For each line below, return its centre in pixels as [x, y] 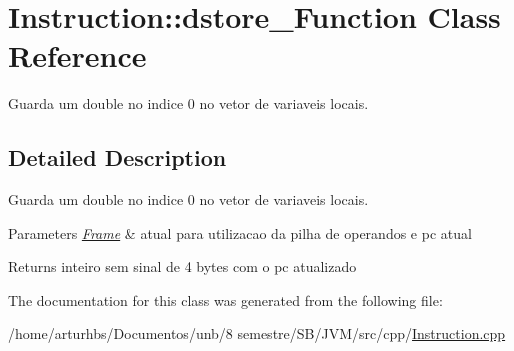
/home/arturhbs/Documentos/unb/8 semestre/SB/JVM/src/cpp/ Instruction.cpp [257, 333]
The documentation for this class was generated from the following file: [225, 299]
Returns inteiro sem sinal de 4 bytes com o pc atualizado [182, 266]
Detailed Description [117, 157]
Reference [77, 55]
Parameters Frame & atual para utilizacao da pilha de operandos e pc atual [240, 232]
